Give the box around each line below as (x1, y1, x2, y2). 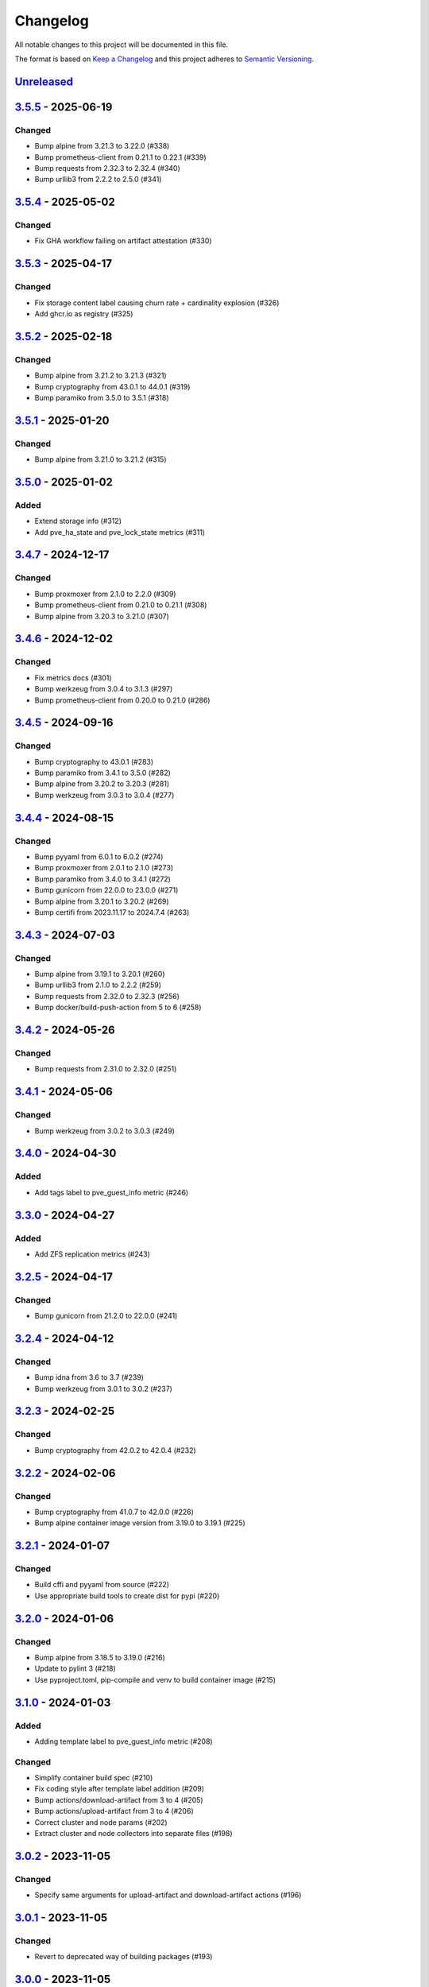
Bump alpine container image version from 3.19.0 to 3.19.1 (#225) (34, 1518, 245, 1528)
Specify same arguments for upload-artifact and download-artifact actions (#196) (34, 1890, 302, 1900)
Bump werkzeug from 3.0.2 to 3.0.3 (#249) (34, 1125, 175, 1136)
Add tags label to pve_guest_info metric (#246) (34, 1187, 189, 1197)
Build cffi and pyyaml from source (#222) (34, 1580, 170, 1590)
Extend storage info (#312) (34, 517, 122, 526)
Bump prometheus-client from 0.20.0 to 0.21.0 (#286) (34, 695, 211, 705)
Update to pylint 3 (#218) (34, 1664, 117, 1673)
